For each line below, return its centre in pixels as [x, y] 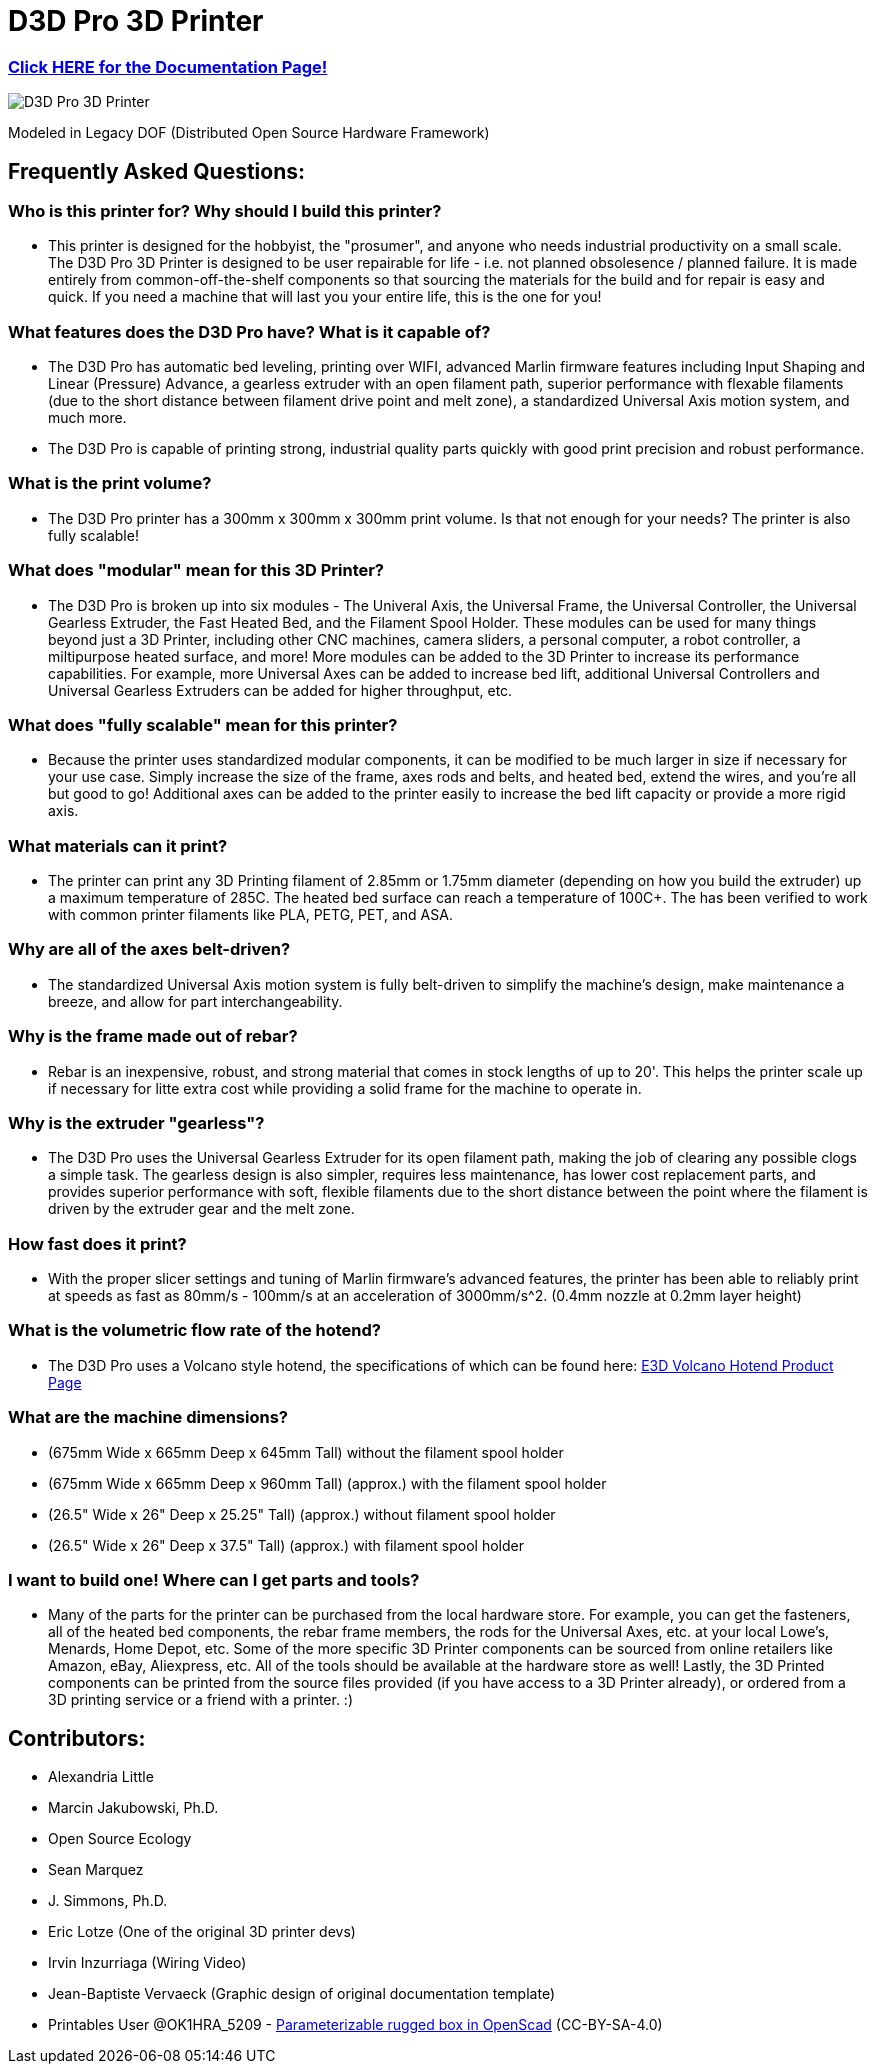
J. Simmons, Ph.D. [108, 1901]
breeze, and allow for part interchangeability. [195, 1001]
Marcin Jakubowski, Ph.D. [133, 1808]
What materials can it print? [118, 845]
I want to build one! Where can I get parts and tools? [214, 1579]
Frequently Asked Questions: [157, 171]
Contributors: [77, 1738]
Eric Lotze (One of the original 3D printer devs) [202, 1932]
